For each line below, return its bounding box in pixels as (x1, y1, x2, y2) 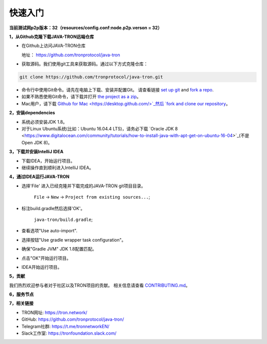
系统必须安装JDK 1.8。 (21, 119, 68, 125)
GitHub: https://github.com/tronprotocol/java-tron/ (21, 316, 125, 322)
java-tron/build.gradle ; (34, 216, 93, 222)
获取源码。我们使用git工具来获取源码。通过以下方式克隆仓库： (21, 61, 148, 67)
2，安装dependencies (9, 110, 55, 116)
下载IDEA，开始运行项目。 (21, 158, 75, 164)
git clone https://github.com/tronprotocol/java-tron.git (19, 74, 163, 80)
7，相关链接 (9, 301, 34, 306)
